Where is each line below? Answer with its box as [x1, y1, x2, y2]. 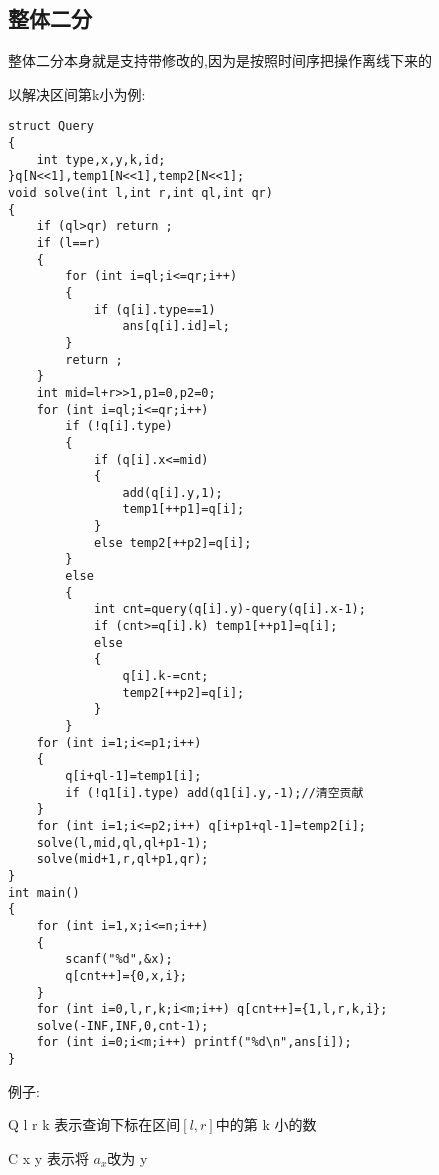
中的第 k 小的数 [215, 1114, 317, 1135]
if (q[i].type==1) [93, 302, 216, 317]
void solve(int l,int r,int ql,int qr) [8, 186, 273, 201]
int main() [8, 885, 80, 900]
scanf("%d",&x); [65, 952, 173, 967]
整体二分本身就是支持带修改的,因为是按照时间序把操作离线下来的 [8, 50, 432, 71]
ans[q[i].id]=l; [122, 319, 230, 334]
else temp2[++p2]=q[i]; [93, 535, 252, 550]
